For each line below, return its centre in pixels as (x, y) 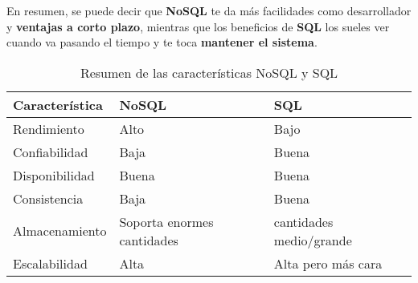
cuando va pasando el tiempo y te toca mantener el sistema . (162, 42)
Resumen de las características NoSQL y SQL (209, 72)
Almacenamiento (60, 231)
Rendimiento (49, 128)
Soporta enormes (166, 221)
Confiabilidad (51, 152)
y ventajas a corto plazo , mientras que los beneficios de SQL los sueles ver (198, 26)
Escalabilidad (50, 263)
